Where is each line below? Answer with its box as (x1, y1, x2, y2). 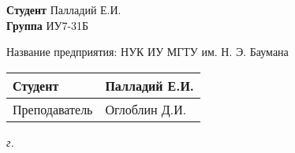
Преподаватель (13, 99, 93, 118)
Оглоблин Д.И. (105, 99, 187, 118)
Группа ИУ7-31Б (6, 17, 89, 33)
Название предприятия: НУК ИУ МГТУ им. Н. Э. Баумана (6, 43, 289, 60)
